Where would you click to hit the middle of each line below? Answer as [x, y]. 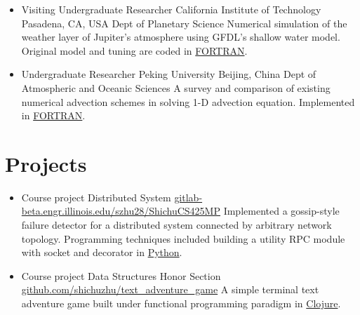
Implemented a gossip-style [281, 211]
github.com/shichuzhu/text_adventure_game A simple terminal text [170, 289]
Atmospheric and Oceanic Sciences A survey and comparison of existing [176, 87]
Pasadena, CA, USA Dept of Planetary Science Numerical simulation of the [184, 23]
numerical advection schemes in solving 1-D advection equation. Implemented [188, 101]
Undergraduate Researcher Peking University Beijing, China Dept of [169, 74]
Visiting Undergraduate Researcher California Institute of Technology [171, 9]
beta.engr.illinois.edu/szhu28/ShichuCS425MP [121, 211]
